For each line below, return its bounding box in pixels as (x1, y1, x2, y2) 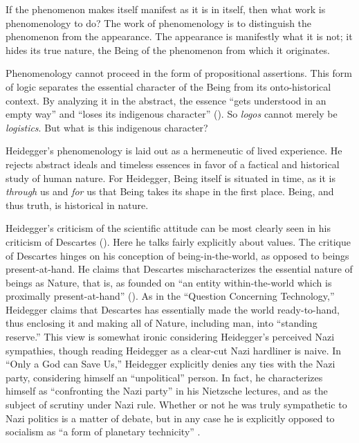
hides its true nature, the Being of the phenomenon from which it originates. (6, 42, 330, 57)
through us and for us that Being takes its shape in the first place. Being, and (6, 184, 334, 199)
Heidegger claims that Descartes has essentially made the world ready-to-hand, (6, 302, 340, 316)
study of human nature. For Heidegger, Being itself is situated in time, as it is (6, 170, 335, 185)
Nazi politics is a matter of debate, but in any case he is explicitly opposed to (6, 410, 335, 425)
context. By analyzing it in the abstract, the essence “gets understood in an (6, 93, 326, 107)
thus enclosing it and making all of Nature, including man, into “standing (6, 316, 317, 330)
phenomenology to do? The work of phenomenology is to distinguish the (6, 15, 312, 30)
